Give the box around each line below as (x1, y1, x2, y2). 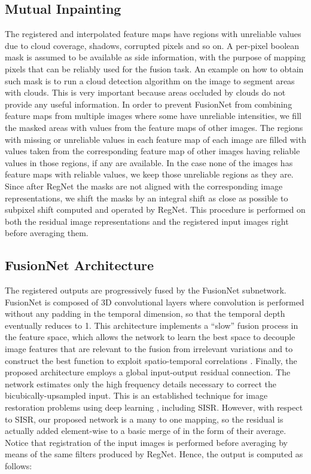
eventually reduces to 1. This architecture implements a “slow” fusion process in (5, 319, 298, 331)
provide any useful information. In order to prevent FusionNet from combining (5, 97, 292, 110)
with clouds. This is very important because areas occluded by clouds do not (5, 86, 286, 99)
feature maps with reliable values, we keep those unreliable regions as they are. (5, 168, 294, 181)
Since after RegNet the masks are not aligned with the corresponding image (5, 179, 283, 192)
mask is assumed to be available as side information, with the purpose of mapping (5, 51, 306, 63)
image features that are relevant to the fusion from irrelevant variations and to (5, 342, 293, 355)
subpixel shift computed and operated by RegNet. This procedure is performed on (5, 203, 306, 216)
